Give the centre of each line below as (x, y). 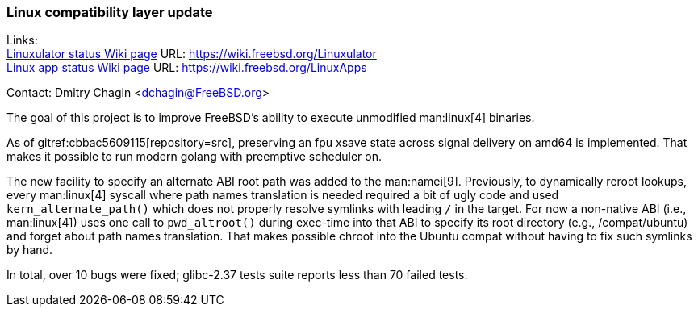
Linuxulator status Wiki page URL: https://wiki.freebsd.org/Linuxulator (192, 54)
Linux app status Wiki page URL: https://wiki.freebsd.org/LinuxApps (187, 68)
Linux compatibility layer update (110, 12)
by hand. (30, 250)
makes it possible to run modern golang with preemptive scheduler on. (194, 156)
